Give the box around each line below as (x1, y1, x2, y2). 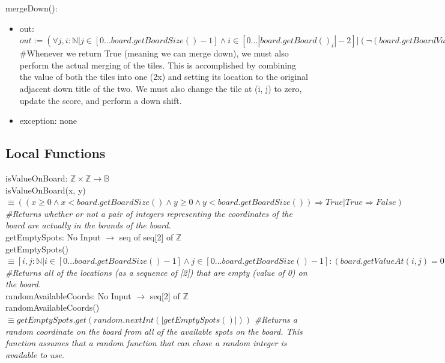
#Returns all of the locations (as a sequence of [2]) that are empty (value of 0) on (5, 266, 307, 278)
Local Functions (5, 144, 106, 162)
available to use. (5, 348, 65, 361)
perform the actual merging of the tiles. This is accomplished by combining (19, 58, 296, 71)
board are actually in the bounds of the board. (5, 219, 171, 231)
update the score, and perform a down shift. (19, 94, 182, 106)
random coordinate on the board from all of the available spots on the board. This (5, 325, 303, 337)
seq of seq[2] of (119, 230, 174, 243)
